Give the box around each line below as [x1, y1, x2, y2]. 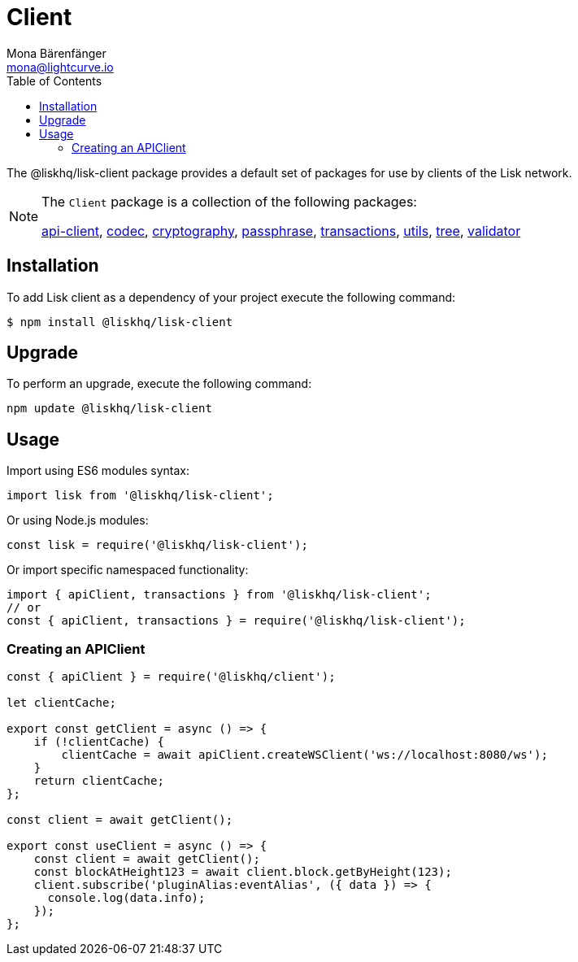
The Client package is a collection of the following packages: [41, 193, 417, 210]
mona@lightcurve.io [7, 59, 114, 74]
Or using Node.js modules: [7, 513, 149, 528]
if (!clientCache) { [33, 735, 164, 749]
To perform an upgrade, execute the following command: [7, 377, 312, 391]
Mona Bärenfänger [7, 46, 106, 60]
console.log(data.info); [47, 891, 206, 905]
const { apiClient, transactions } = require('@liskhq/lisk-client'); [7, 614, 466, 628]
